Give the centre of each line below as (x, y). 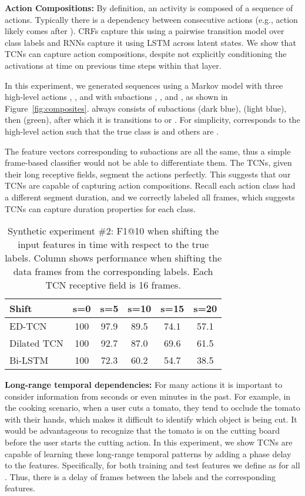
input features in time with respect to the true (113, 244)
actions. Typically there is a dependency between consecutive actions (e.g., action (151, 19)
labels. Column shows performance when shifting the (113, 258)
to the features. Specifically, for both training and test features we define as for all (152, 465)
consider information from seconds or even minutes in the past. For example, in (148, 396)
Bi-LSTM (29, 360)
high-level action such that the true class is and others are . (112, 131)
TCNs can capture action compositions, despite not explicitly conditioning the (146, 54)
